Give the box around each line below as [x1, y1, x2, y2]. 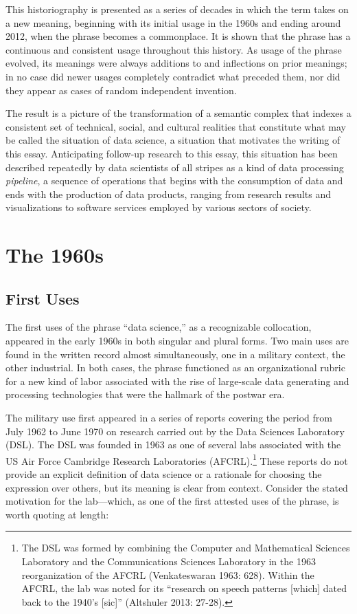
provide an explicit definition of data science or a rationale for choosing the [5, 467, 322, 481]
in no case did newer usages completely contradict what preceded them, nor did [5, 69, 341, 83]
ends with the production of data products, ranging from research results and [5, 186, 331, 201]
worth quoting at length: [5, 507, 109, 521]
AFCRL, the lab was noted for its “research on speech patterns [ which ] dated [21, 581, 347, 595]
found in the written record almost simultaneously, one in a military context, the [5, 347, 345, 361]
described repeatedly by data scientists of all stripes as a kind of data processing [5, 160, 344, 174]
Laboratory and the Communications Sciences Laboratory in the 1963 [21, 554, 316, 569]
